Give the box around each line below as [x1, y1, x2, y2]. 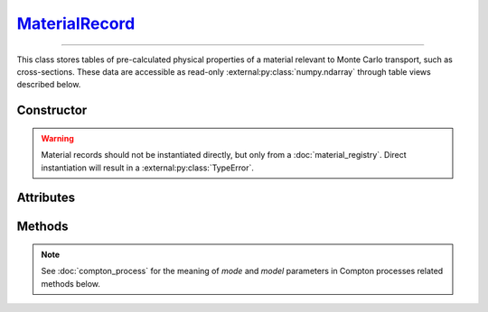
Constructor [16, 103, 88, 118]
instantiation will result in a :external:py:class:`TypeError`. [41, 162, 255, 173]
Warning [41, 133, 74, 143]
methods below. [41, 278, 101, 289]
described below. [16, 79, 81, 90]
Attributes [16, 190, 76, 206]
